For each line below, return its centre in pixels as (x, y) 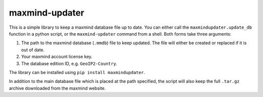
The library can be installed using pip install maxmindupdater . (77, 72)
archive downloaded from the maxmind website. (57, 88)
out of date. (33, 50)
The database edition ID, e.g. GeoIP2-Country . (69, 63)
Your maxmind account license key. (57, 57)
